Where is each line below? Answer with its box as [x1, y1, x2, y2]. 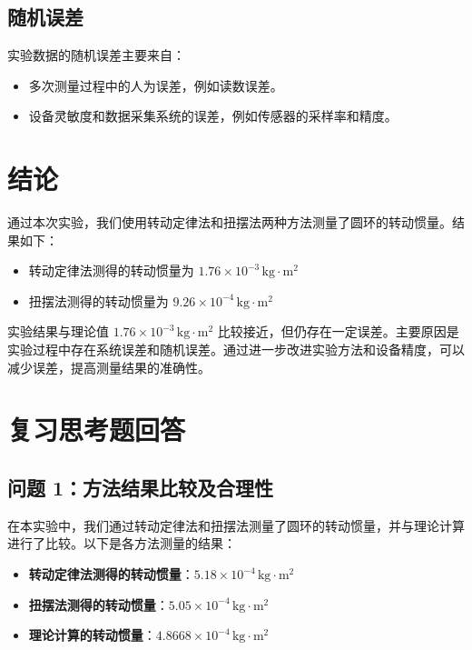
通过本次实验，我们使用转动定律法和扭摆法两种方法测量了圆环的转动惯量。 [7, 213, 452, 232]
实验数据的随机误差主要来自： [7, 45, 185, 65]
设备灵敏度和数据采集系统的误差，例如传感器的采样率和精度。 [28, 106, 398, 125]
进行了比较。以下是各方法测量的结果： [7, 534, 236, 553]
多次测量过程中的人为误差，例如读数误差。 [28, 75, 283, 95]
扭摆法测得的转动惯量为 [28, 291, 169, 310]
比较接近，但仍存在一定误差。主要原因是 [217, 322, 459, 341]
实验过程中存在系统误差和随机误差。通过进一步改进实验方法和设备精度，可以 [7, 340, 465, 359]
